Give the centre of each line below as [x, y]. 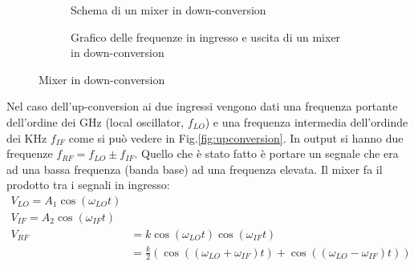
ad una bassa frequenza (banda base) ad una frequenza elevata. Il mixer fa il [195, 169]
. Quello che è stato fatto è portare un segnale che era [266, 153]
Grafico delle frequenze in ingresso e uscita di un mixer [206, 36]
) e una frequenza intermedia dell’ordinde [306, 121]
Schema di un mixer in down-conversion [168, 10]
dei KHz [27, 137]
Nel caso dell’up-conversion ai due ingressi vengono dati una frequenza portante [202, 106]
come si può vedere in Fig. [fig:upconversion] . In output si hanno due [236, 137]
